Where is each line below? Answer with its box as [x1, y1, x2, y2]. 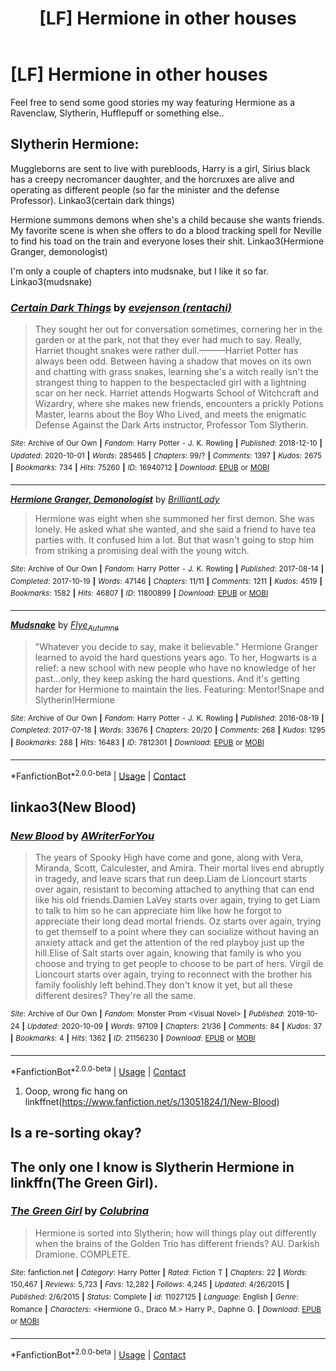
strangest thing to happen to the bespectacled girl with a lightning [34, 377, 307, 389]
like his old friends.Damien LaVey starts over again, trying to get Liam [34, 894, 321, 906]
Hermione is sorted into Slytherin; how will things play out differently [34, 1227, 317, 1239]
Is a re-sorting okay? [10, 1125, 142, 1142]
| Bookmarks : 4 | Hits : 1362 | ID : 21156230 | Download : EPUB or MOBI [10, 1033, 256, 1044]
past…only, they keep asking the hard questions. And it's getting [34, 672, 300, 684]
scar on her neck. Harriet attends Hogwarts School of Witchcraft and [34, 387, 319, 399]
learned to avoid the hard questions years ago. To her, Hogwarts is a [34, 651, 317, 663]
